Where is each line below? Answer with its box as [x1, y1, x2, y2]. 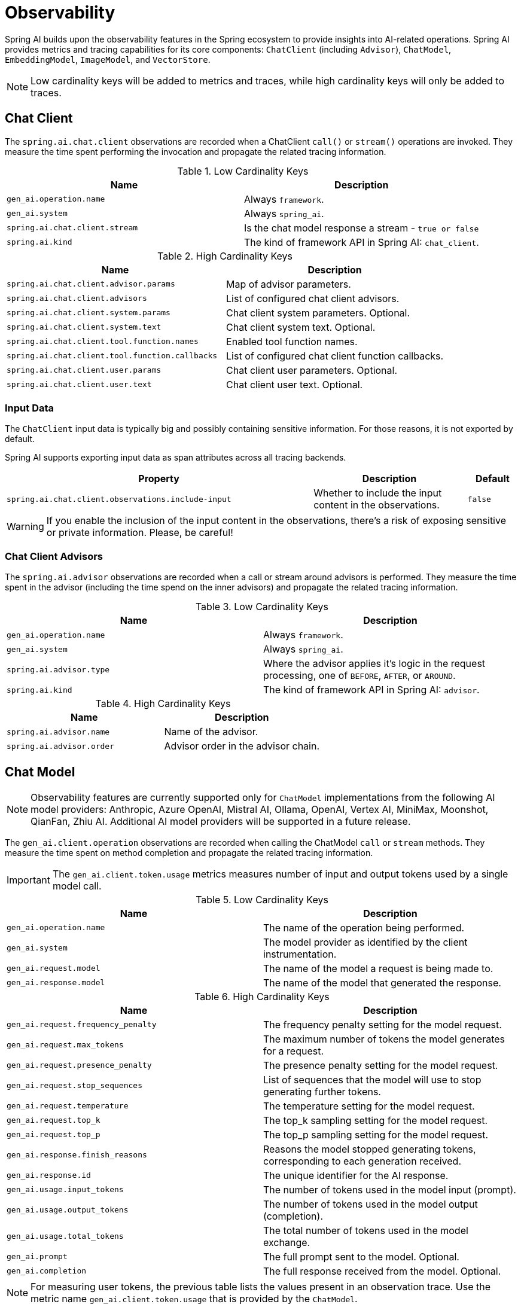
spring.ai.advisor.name [7, 727, 110, 736]
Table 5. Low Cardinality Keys [196, 893, 328, 906]
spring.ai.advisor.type [7, 665, 110, 674]
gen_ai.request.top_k [7, 1116, 100, 1125]
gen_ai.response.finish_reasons [7, 1150, 147, 1160]
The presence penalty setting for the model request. [263, 1059, 498, 1071]
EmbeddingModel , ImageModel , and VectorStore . [5, 54, 211, 65]
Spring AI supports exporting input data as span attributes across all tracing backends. [5, 452, 346, 463]
